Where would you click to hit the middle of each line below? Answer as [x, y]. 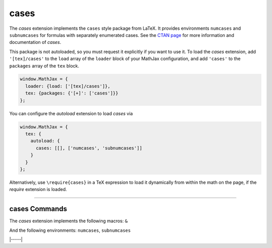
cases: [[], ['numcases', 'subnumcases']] [89, 148]
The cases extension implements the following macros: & [69, 221]
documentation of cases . [35, 42]
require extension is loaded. [38, 189]
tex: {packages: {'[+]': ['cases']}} [72, 93]
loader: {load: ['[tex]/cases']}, [68, 86]
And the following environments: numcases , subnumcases [70, 230]
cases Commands [38, 209]
